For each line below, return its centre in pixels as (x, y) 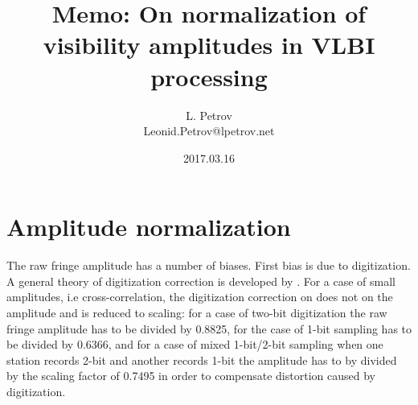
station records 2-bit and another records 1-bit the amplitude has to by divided (202, 360)
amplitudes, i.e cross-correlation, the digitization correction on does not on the (200, 297)
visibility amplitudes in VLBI (209, 45)
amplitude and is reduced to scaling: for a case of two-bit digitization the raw (197, 312)
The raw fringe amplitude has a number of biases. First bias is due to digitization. (209, 265)
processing (209, 76)
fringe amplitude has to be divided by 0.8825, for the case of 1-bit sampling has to (209, 328)
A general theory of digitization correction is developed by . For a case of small (201, 281)
